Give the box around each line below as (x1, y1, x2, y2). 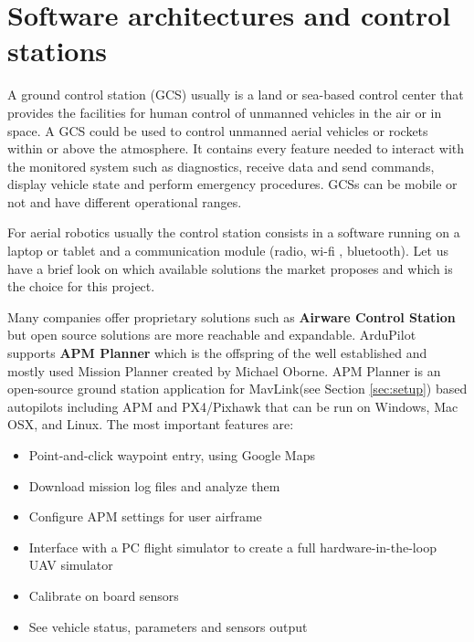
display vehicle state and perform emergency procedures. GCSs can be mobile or (7, 174, 458, 194)
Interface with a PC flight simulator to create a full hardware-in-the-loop (28, 537, 437, 556)
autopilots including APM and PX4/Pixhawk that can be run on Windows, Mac (7, 396, 458, 416)
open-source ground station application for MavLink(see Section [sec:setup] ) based (7, 379, 468, 398)
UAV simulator (28, 555, 113, 574)
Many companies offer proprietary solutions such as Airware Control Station (7, 307, 456, 326)
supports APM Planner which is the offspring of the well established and (7, 343, 427, 363)
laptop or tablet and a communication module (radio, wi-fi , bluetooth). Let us (7, 241, 448, 260)
